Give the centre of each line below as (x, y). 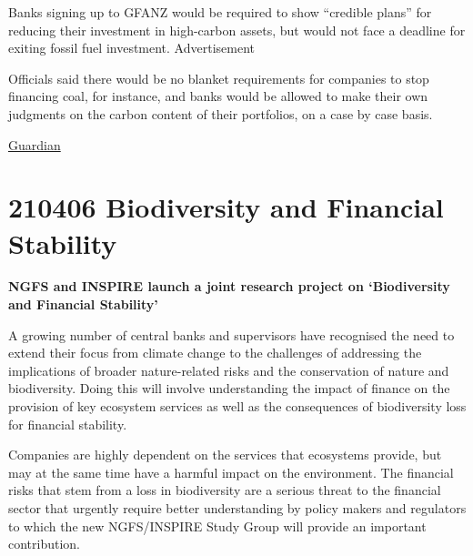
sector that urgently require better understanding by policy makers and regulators (237, 508)
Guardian (35, 144)
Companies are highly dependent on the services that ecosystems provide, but (225, 455)
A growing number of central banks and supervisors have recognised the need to (231, 334)
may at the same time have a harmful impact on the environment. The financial (231, 472)
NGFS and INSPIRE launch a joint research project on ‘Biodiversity (229, 286)
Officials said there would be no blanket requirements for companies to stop (219, 78)
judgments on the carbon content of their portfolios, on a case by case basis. (221, 113)
